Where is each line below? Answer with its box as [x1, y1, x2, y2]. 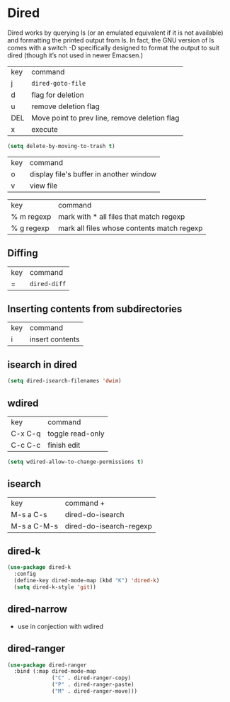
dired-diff [29, 280, 67, 288]
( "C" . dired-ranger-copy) [52, 674, 132, 681]
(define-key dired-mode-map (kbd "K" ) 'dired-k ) [13, 577, 160, 584]
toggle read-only [47, 429, 105, 438]
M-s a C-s [11, 509, 47, 519]
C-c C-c [11, 440, 41, 450]
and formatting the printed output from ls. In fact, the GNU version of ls [7, 35, 214, 44]
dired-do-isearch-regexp [64, 521, 152, 531]
